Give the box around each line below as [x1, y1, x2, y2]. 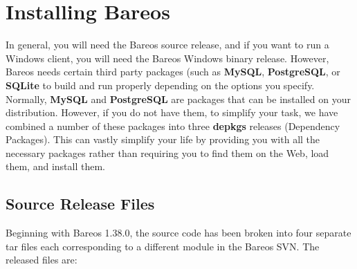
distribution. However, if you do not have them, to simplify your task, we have [6, 105, 338, 120]
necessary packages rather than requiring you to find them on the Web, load [6, 145, 329, 160]
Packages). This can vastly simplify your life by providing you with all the [6, 132, 320, 147]
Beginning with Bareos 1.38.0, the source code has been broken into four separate [6, 225, 351, 240]
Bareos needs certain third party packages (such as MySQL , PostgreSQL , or [6, 64, 340, 79]
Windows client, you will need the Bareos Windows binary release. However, [6, 50, 329, 65]
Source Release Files [6, 193, 155, 214]
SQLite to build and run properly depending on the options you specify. [6, 77, 315, 92]
